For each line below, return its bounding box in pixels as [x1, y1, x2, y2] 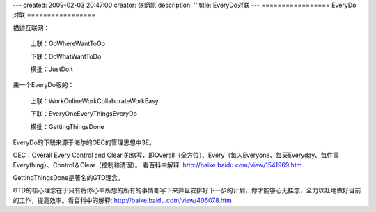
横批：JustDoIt [30, 65, 73, 73]
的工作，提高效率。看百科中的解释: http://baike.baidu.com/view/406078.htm [13, 196, 233, 204]
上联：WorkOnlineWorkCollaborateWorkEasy [30, 96, 159, 105]
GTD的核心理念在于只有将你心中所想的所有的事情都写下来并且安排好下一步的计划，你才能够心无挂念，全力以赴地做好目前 [13, 186, 361, 195]
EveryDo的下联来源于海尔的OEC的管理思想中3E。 [13, 138, 156, 146]
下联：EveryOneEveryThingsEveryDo [30, 109, 137, 118]
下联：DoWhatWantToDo [30, 52, 102, 61]
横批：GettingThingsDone [30, 122, 104, 130]
